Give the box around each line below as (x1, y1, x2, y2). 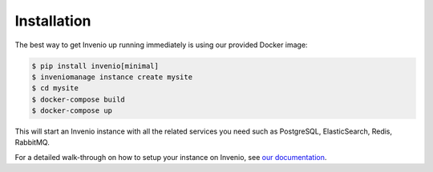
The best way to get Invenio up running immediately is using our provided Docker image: (14, 40, 308, 50)
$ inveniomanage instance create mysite (31, 72, 192, 82)
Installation (14, 12, 91, 30)
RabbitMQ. (14, 138, 50, 147)
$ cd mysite (31, 84, 79, 93)
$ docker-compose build (31, 94, 126, 104)
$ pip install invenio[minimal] (31, 61, 160, 70)
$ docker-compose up (31, 106, 112, 115)
